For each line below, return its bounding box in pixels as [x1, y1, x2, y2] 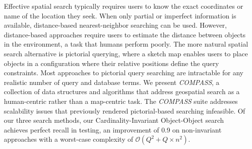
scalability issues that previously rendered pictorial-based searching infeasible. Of [4, 105, 245, 116]
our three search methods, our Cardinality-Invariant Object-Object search [4, 115, 224, 125]
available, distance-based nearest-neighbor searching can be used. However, [4, 20, 227, 30]
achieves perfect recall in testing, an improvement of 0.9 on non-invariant [4, 124, 222, 134]
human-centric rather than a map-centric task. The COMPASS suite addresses [4, 96, 238, 106]
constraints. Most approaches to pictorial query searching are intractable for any [4, 67, 244, 78]
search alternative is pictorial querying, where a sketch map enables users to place [4, 48, 248, 58]
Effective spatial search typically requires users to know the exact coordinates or [4, 1, 243, 11]
